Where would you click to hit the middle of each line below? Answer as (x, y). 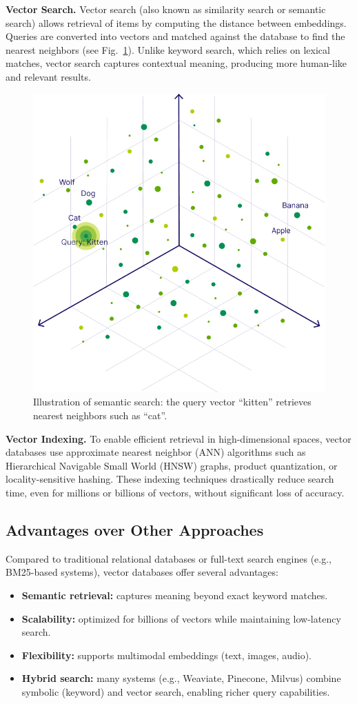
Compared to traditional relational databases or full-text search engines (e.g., (169, 558)
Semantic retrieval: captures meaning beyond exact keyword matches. (175, 595)
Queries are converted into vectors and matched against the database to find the (175, 36)
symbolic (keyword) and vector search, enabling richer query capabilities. (176, 691)
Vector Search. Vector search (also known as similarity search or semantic (166, 9)
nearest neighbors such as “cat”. (100, 415)
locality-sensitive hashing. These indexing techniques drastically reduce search (170, 479)
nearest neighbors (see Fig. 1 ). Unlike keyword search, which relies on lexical (168, 49)
